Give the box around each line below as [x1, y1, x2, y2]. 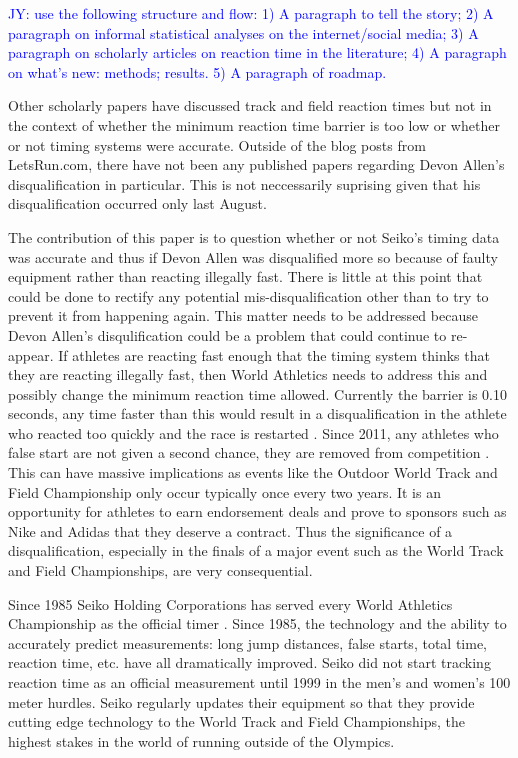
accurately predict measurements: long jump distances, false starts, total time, [8, 632, 487, 653]
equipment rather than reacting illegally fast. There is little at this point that [8, 266, 483, 287]
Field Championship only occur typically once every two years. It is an [8, 481, 441, 502]
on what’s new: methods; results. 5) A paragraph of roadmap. [8, 61, 387, 82]
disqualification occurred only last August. [8, 193, 267, 214]
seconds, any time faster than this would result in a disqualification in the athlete [8, 403, 507, 424]
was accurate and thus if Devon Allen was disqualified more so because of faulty [8, 246, 498, 267]
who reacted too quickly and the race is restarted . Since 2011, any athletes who [8, 422, 499, 443]
